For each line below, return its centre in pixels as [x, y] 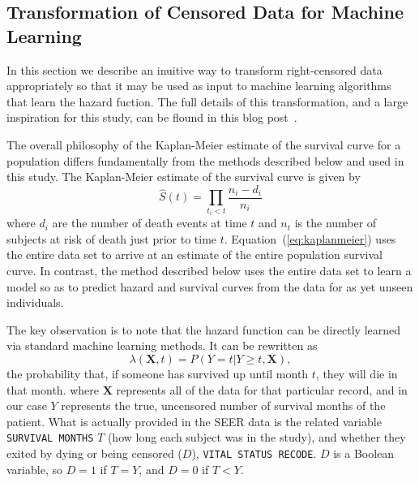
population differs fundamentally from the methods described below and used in [205, 160]
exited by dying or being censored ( [94, 453]
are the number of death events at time [150, 223]
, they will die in [357, 373]
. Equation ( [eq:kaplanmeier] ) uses [310, 238]
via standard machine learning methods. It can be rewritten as [162, 345]
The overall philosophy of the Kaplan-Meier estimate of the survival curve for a [204, 144]
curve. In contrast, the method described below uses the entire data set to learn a [209, 270]
